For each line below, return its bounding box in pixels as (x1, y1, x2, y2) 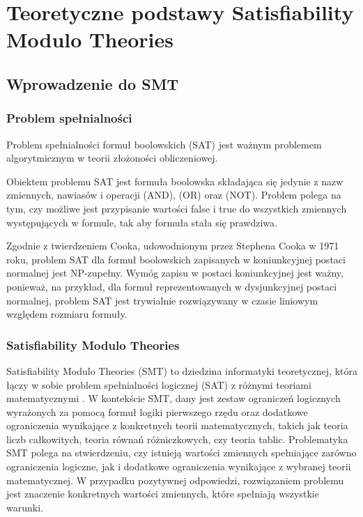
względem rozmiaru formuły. (6, 307, 128, 321)
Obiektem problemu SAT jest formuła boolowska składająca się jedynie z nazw (6, 173, 343, 188)
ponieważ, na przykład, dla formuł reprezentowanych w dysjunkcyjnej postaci (6, 279, 337, 293)
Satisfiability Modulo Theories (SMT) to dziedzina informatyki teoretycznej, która (6, 363, 357, 378)
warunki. (6, 500, 43, 514)
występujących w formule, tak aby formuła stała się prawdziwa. (6, 215, 277, 229)
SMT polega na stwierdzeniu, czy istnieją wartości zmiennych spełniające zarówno (6, 445, 357, 460)
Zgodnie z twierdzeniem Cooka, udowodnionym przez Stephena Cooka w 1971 (6, 238, 339, 253)
